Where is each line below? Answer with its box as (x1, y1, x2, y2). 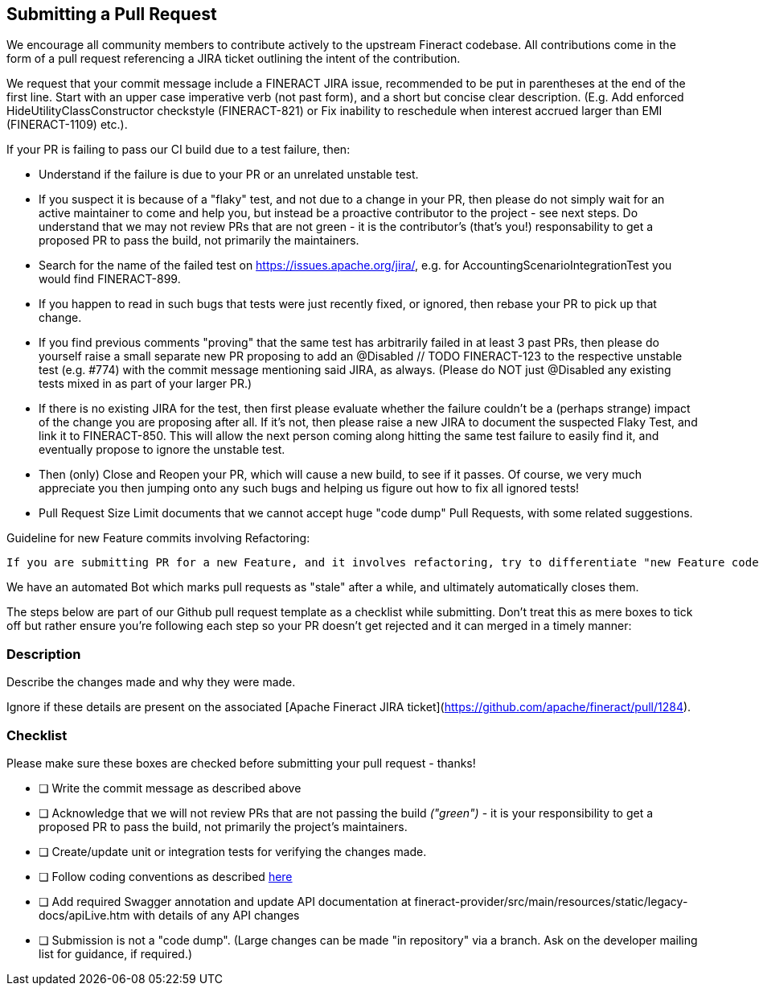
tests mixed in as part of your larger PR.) (39, 377, 252, 391)
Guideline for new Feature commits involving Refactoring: (6, 531, 310, 545)
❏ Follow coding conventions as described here (39, 869, 293, 883)
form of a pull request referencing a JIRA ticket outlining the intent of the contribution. (6, 51, 461, 66)
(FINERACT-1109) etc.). (6, 117, 128, 132)
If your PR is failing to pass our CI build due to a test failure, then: (6, 142, 351, 157)
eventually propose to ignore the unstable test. (39, 442, 285, 457)
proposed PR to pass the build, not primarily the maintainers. (39, 233, 359, 248)
